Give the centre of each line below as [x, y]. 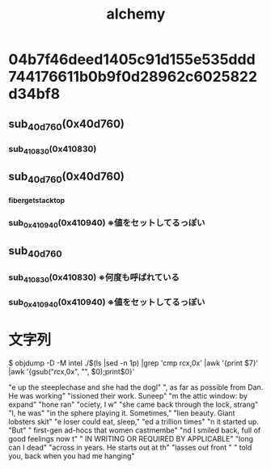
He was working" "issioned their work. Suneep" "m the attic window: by [128, 395]
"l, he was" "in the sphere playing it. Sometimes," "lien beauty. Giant [122, 412]
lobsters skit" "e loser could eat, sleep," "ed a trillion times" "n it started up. [133, 421]
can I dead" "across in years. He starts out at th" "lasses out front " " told [130, 447]
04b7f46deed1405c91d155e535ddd [132, 59]
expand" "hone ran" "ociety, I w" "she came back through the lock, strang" [133, 404]
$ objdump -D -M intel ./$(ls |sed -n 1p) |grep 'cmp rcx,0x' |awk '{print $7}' [133, 363]
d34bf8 [34, 94]
